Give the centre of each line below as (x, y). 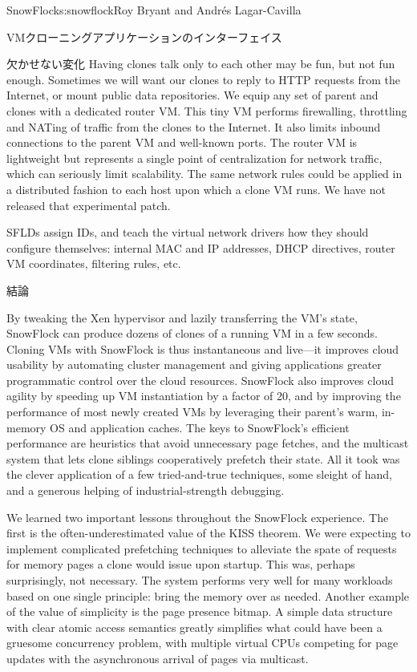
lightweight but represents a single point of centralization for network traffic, (194, 158)
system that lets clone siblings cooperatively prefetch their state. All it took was (203, 458)
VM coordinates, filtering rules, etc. (94, 263)
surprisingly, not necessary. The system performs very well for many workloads (200, 580)
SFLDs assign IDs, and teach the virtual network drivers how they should (188, 232)
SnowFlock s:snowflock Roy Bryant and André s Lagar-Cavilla (154, 10)
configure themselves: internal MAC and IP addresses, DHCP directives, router (201, 247)
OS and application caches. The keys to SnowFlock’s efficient (200, 427)
